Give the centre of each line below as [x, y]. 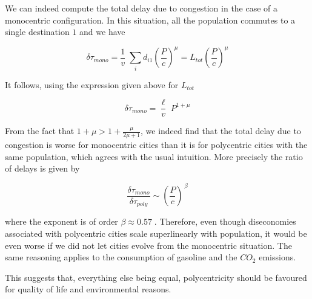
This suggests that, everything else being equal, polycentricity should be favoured [156, 277]
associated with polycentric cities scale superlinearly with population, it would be [156, 233]
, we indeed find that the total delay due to [221, 131]
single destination [37, 32]
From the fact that [40, 131]
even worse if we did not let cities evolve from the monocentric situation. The [148, 245]
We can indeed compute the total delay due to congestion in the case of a [141, 8]
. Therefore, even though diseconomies [225, 221]
